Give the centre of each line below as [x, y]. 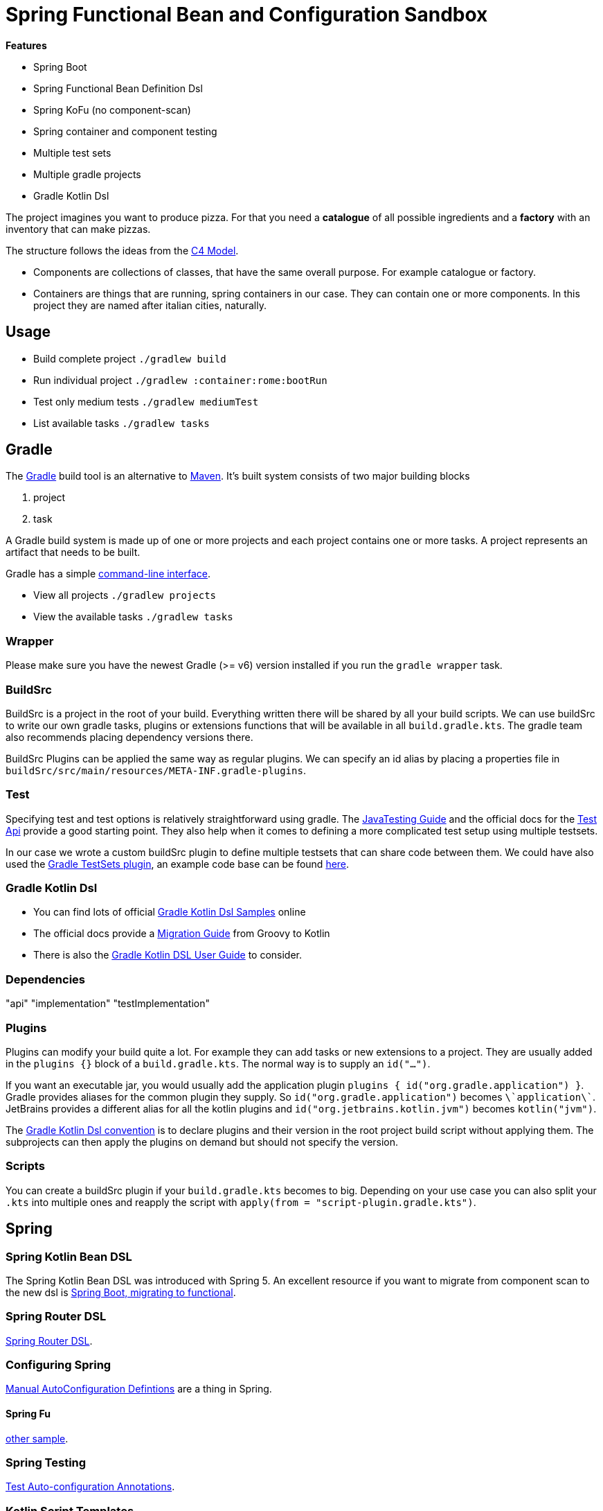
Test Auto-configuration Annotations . [90, 1487]
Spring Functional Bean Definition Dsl [118, 88]
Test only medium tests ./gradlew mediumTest [146, 401]
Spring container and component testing [125, 131]
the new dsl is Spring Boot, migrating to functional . [121, 1292]
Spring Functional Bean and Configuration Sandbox [247, 15]
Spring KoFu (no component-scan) [112, 110]
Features [26, 45]
